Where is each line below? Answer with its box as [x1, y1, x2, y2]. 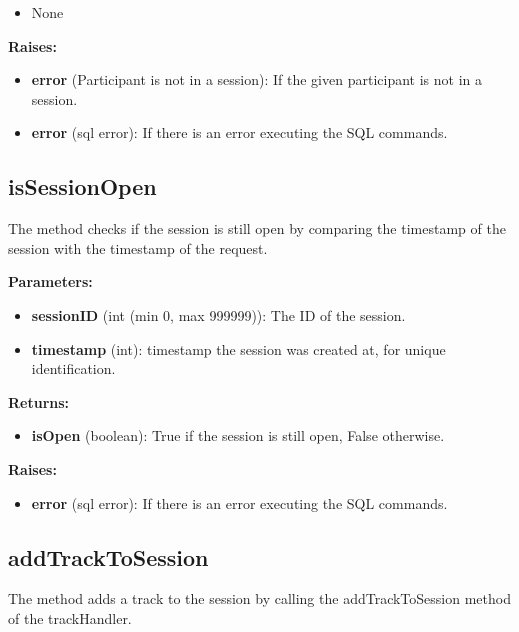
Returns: [8, 391, 70, 412]
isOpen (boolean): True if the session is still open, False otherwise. [31, 425, 445, 446]
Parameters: [8, 271, 93, 292]
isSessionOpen [8, 171, 157, 202]
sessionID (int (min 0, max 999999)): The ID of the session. [31, 304, 406, 325]
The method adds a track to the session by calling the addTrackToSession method [8, 588, 511, 609]
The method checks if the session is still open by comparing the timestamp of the [8, 218, 506, 239]
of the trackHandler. [8, 607, 132, 628]
